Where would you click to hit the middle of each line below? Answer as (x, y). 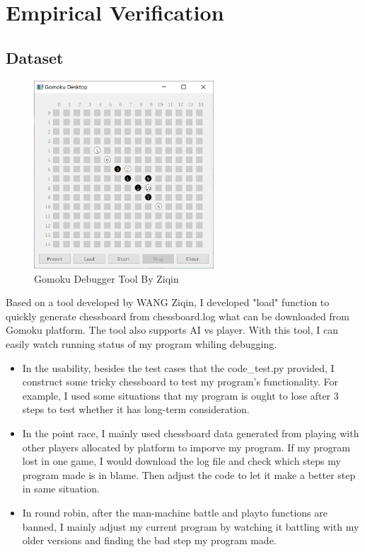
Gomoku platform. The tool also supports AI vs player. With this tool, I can (172, 330)
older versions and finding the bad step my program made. (149, 540)
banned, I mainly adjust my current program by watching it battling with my (191, 526)
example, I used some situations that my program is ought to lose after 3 (180, 395)
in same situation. (61, 489)
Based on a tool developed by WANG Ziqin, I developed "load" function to (168, 302)
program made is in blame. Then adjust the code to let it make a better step (189, 474)
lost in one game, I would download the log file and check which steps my (181, 461)
